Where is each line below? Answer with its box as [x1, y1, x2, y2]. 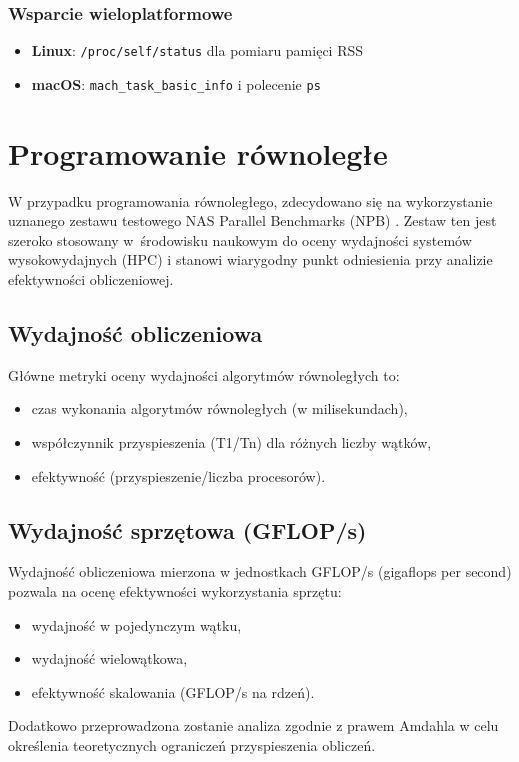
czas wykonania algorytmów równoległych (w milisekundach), [31, 398, 408, 419]
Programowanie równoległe [8, 132, 388, 173]
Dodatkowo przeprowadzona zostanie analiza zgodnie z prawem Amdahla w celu [8, 715, 499, 736]
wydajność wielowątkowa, [31, 648, 188, 669]
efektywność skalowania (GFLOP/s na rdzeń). [31, 681, 315, 702]
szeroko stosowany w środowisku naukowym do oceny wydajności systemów [8, 229, 472, 250]
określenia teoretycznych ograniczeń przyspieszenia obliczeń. [8, 734, 376, 755]
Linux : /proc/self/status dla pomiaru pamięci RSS [31, 40, 364, 61]
